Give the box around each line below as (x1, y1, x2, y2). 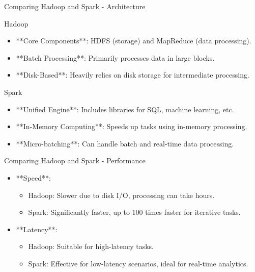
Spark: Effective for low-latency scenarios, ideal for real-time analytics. (28, 258, 248, 268)
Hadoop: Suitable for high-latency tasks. (28, 241, 154, 252)
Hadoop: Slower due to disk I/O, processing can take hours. (28, 189, 215, 200)
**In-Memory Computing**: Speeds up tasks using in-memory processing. (16, 121, 247, 132)
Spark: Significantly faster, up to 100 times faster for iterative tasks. (28, 207, 241, 217)
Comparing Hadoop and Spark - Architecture (4, 1, 146, 11)
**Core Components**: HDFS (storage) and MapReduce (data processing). (16, 35, 251, 46)
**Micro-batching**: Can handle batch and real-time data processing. (16, 138, 234, 149)
